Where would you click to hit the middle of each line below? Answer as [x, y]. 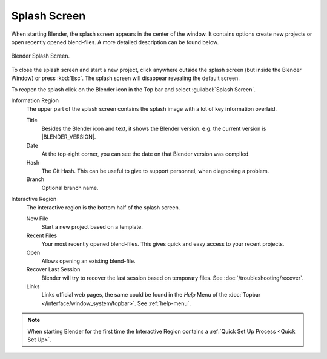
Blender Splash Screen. [40, 56]
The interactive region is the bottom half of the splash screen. [103, 207]
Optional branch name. [70, 188]
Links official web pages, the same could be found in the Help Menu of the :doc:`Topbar [151, 295]
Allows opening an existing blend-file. [88, 261]
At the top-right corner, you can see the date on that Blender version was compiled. [146, 154]
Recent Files [42, 235]
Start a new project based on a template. [92, 227]
